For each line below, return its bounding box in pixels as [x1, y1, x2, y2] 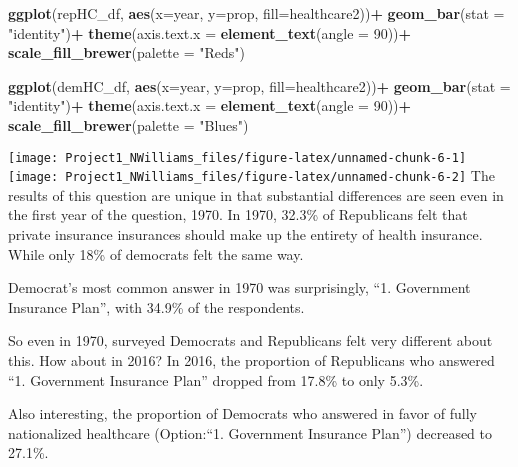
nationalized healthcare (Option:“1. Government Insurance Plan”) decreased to [8, 422, 493, 443]
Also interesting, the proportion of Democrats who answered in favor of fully [8, 403, 477, 424]
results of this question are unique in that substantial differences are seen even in [8, 184, 504, 205]
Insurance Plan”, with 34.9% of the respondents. [8, 296, 305, 317]
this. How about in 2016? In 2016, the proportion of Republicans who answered [8, 350, 495, 371]
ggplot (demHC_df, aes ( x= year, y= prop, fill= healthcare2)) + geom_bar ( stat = [8, 75, 511, 96]
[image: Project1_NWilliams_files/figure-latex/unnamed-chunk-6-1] [8, 150, 467, 165]
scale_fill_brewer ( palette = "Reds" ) [8, 42, 245, 63]
